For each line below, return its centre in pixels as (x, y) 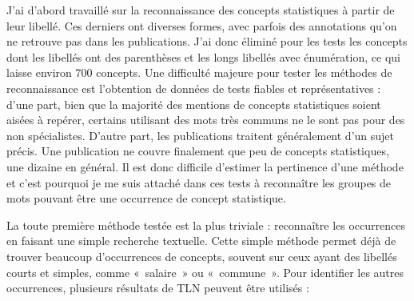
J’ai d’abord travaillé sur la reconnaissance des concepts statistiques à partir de (201, 10)
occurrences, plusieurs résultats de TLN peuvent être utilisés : (158, 288)
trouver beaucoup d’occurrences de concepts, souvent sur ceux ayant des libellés (202, 256)
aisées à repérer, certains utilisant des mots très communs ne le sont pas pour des (206, 120)
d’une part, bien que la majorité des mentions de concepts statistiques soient (194, 104)
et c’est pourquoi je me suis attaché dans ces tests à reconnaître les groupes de (199, 182)
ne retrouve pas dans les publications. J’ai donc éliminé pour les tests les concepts (207, 41)
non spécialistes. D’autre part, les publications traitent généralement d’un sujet (201, 135)
